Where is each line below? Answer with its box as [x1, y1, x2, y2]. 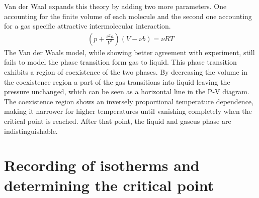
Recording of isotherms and [4, 155, 200, 175]
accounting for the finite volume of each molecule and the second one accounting [4, 11, 252, 21]
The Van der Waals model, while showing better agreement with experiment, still [4, 47, 255, 57]
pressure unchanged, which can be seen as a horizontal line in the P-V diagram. [4, 86, 249, 97]
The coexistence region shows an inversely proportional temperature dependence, [4, 96, 253, 106]
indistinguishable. [4, 125, 58, 136]
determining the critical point [4, 174, 214, 195]
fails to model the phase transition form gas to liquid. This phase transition [4, 57, 237, 67]
